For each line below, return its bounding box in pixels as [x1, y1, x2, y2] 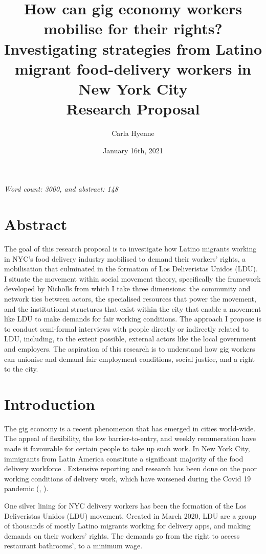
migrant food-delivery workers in [15, 58, 251, 79]
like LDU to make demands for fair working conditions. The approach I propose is [4, 313, 261, 324]
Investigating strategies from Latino [4, 38, 262, 59]
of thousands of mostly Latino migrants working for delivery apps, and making [4, 520, 251, 531]
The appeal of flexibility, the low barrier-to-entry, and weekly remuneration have [4, 433, 256, 444]
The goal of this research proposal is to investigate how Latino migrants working [4, 243, 257, 253]
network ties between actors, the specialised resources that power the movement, [4, 293, 256, 304]
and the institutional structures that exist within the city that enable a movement [4, 303, 261, 314]
